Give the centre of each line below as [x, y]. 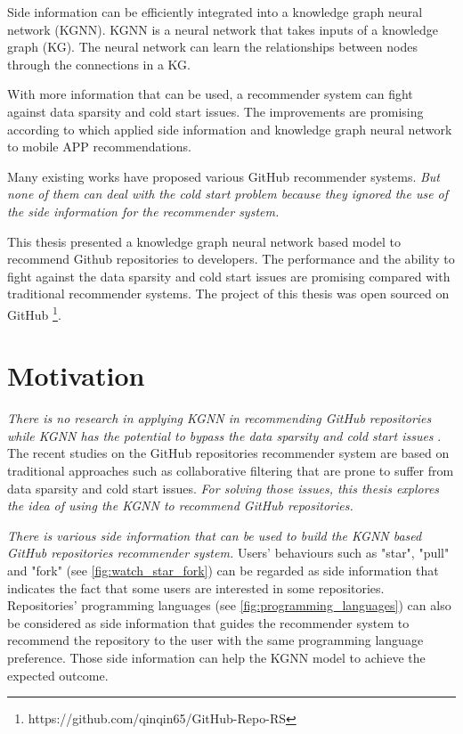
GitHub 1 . [34, 313]
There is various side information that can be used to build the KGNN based [215, 535]
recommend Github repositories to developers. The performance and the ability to [231, 259]
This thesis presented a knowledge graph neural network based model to [204, 241]
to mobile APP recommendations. [100, 147]
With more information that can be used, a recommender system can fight [210, 94]
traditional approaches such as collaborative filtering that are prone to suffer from [231, 471]
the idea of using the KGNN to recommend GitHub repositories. [180, 506]
